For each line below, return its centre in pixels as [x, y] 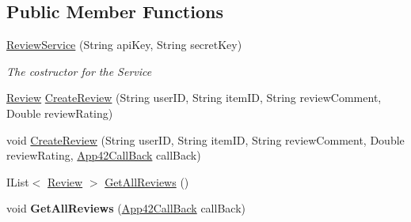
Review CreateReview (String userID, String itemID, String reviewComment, [194, 98]
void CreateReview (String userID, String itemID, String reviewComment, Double [205, 139]
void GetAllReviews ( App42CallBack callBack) [126, 208]
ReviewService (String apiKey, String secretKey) [124, 45]
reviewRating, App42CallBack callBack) [104, 155]
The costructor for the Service [79, 71]
